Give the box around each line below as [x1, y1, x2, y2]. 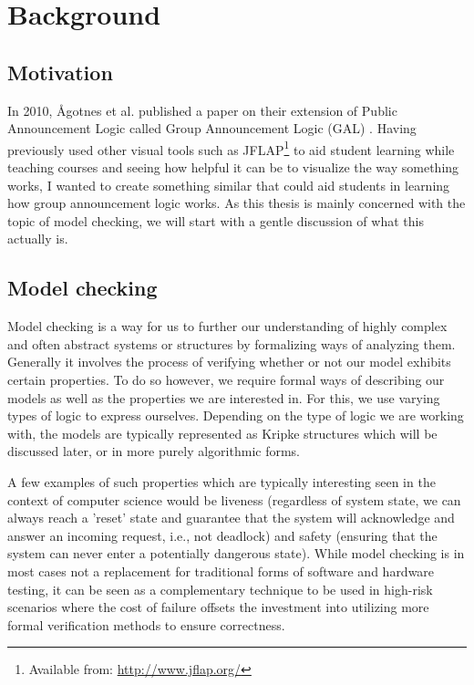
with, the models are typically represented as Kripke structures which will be [7, 423, 438, 442]
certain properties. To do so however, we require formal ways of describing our [7, 369, 445, 389]
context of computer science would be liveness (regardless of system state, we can [7, 490, 461, 509]
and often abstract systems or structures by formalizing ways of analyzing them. [7, 334, 456, 353]
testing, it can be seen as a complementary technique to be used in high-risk [7, 579, 433, 598]
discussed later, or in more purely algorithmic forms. [7, 441, 300, 461]
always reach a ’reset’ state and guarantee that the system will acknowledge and [7, 508, 455, 527]
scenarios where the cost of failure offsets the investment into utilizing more [7, 597, 429, 617]
